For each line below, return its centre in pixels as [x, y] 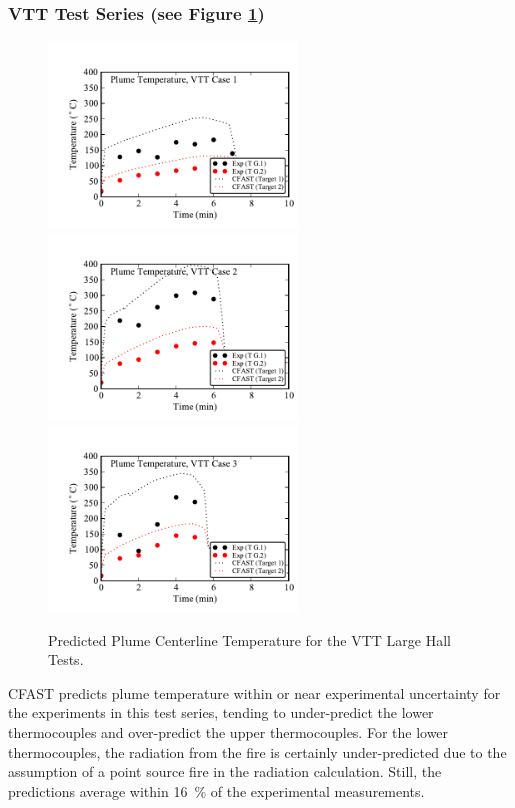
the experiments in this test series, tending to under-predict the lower [221, 712]
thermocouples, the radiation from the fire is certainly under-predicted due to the [257, 751]
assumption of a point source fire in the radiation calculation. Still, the [225, 771]
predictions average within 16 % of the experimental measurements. [216, 790]
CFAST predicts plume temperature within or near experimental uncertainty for [254, 692]
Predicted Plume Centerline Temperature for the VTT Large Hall [249, 639]
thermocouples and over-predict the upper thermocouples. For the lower [228, 731]
